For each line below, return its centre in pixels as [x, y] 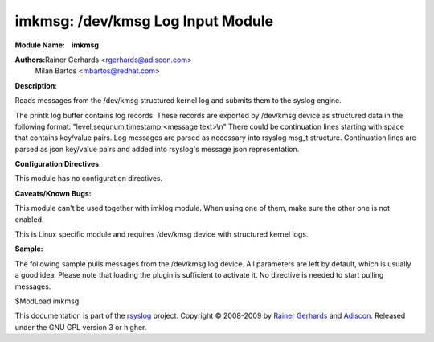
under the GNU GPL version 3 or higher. [81, 327]
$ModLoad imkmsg [47, 301]
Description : [36, 85]
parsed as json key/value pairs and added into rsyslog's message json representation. [157, 149]
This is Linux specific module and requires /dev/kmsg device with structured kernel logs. [162, 234]
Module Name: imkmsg [57, 45]
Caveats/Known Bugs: [53, 193]
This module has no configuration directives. [89, 179]
